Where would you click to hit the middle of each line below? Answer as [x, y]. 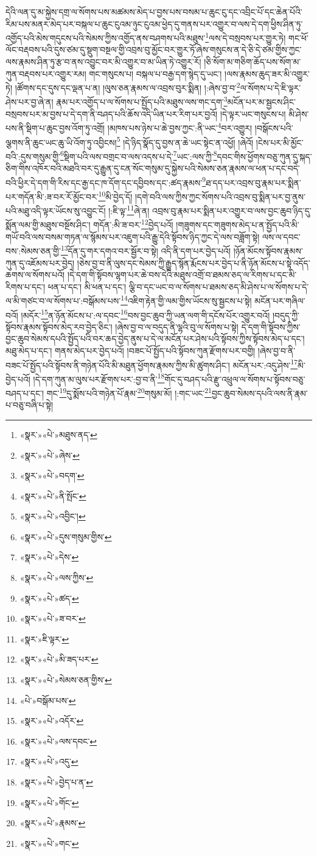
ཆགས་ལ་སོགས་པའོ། [35, 275]
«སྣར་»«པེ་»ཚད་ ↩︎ [49, 598]
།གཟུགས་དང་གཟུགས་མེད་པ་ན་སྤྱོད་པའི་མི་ [238, 225]
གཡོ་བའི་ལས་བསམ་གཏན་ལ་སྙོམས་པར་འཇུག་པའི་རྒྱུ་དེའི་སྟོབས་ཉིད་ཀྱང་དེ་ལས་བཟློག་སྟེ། [133, 236]
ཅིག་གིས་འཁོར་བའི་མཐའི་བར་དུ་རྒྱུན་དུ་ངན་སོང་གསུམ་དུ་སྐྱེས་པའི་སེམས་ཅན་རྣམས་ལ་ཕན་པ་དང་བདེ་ [153, 168]
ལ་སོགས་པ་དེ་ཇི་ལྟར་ [270, 87]
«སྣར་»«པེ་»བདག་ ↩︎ [52, 475]
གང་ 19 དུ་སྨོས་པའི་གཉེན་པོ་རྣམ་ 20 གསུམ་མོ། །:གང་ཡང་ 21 [129, 392]
